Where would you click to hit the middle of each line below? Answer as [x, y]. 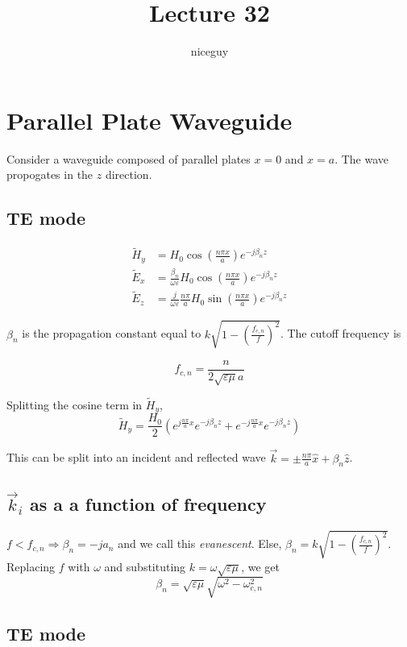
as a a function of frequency [148, 504]
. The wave [362, 158]
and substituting [145, 566]
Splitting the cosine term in [75, 404]
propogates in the [50, 174]
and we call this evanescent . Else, [200, 543]
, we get [260, 566]
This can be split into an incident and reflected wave [136, 457]
